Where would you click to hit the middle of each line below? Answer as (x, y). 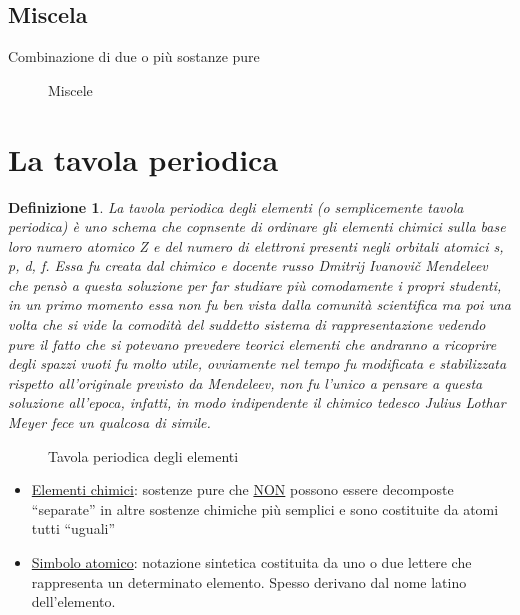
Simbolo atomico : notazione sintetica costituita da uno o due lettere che (251, 562)
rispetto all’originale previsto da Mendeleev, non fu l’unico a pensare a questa (245, 382)
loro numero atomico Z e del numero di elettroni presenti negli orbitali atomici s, (256, 245)
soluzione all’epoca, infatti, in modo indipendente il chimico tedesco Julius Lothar (257, 402)
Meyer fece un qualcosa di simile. (109, 422)
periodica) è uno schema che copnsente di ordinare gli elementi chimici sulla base (257, 226)
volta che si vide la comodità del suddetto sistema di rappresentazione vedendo (247, 324)
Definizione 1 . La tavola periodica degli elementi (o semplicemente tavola (236, 206)
